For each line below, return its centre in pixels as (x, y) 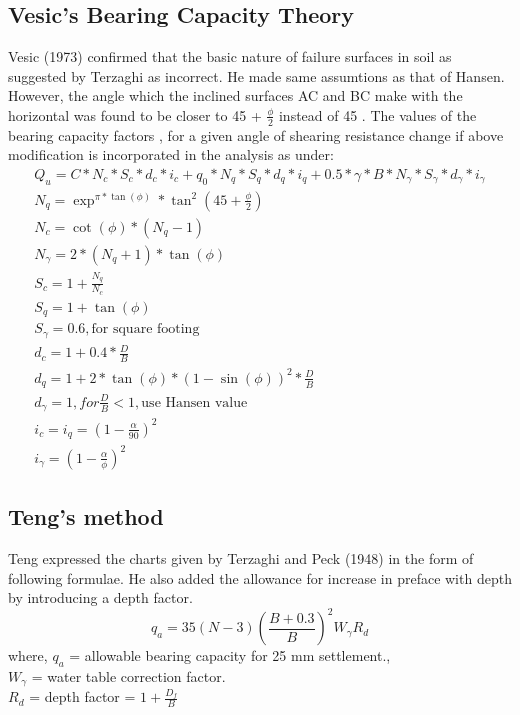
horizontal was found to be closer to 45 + (135, 114)
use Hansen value (194, 402)
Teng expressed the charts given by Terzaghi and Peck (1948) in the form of (241, 557)
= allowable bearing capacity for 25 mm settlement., (230, 655)
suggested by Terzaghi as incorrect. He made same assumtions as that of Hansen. (256, 75)
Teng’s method (86, 516)
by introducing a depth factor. (100, 597)
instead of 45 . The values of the (377, 114)
